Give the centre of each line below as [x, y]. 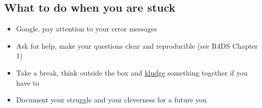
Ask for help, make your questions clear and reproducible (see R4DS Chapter [137, 45]
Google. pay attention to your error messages [87, 29]
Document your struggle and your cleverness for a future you [111, 100]
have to [28, 82]
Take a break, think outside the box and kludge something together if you [132, 72]
